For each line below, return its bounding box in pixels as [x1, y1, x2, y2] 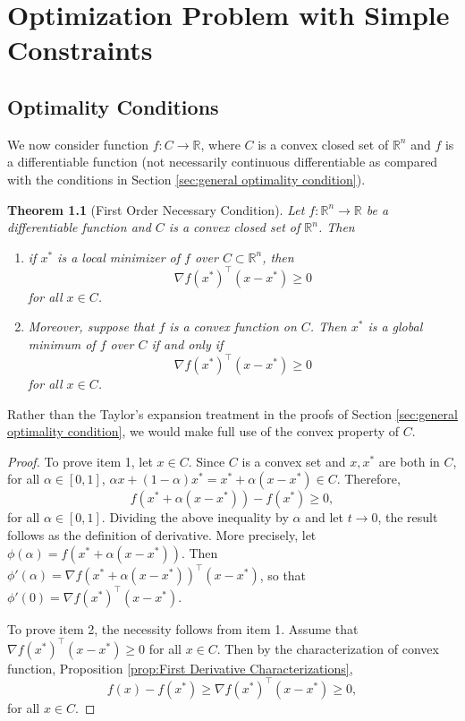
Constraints [7, 31, 153, 68]
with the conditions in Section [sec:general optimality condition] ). [7, 169, 366, 188]
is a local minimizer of [57, 247, 181, 266]
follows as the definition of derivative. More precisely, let [7, 526, 317, 545]
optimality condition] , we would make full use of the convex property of [7, 422, 400, 441]
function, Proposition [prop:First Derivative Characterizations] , [7, 658, 353, 677]
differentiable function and [7, 218, 151, 236]
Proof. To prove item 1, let [7, 451, 153, 470]
